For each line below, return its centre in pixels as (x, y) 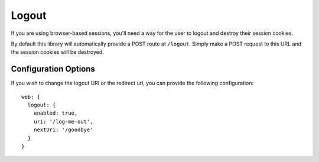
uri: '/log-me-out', (63, 122)
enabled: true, (56, 113)
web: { (31, 97)
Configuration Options (53, 69)
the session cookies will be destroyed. (58, 52)
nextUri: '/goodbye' (63, 130)
